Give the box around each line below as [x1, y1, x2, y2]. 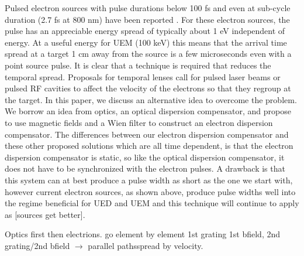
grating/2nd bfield [5, 239, 70, 251]
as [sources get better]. [5, 208, 85, 220]
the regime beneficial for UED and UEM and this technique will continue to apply [5, 197, 299, 209]
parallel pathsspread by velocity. [88, 239, 203, 251]
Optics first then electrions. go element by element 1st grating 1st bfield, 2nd [5, 228, 281, 240]
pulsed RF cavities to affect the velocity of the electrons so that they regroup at [5, 82, 291, 94]
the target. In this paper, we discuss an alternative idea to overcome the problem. [5, 93, 297, 105]
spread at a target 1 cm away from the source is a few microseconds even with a [5, 47, 292, 60]
